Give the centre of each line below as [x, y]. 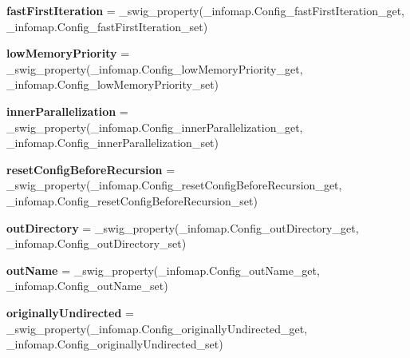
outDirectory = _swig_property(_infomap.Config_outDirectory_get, [183, 227]
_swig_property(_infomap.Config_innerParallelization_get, [155, 127]
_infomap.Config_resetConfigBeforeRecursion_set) [132, 200]
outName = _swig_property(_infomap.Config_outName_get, [163, 270]
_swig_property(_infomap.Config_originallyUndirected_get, [157, 328]
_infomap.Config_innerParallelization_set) [113, 143]
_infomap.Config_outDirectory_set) [97, 243]
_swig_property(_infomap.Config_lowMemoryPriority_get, [155, 68]
